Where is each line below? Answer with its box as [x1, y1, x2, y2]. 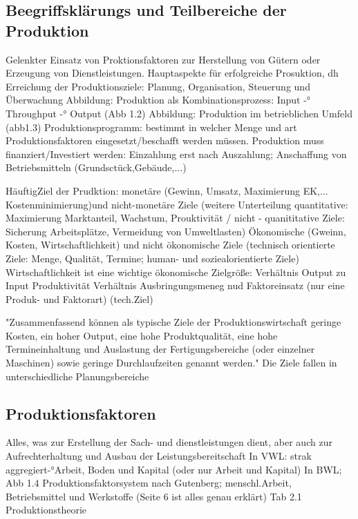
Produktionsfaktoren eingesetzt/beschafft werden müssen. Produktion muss [6, 133, 324, 148]
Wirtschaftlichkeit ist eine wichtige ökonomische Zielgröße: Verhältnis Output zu [6, 264, 346, 279]
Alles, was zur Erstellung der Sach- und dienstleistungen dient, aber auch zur [6, 435, 332, 449]
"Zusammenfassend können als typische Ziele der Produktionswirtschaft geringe [6, 315, 341, 329]
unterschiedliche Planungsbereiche [6, 369, 149, 383]
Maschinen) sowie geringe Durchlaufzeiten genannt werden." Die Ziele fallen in [6, 355, 337, 370]
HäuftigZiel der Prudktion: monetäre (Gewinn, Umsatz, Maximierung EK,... [6, 183, 328, 197]
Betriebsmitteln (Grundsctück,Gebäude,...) [6, 160, 187, 175]
